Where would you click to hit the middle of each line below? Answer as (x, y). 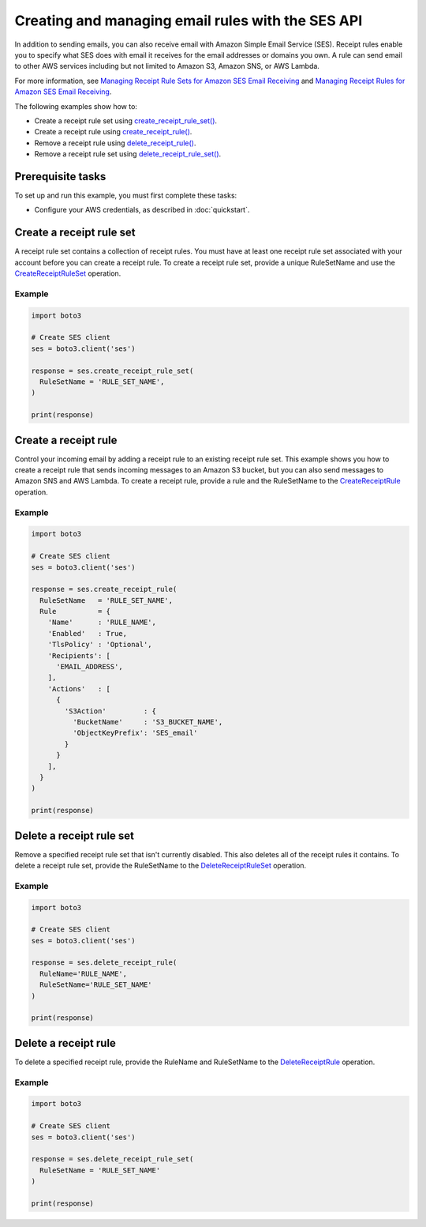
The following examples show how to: (76, 106)
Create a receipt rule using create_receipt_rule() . (113, 132)
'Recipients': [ (79, 655)
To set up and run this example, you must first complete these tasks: (126, 195)
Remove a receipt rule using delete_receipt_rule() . (115, 143)
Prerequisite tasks (60, 177)
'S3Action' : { (110, 711)
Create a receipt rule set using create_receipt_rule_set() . (125, 120)
